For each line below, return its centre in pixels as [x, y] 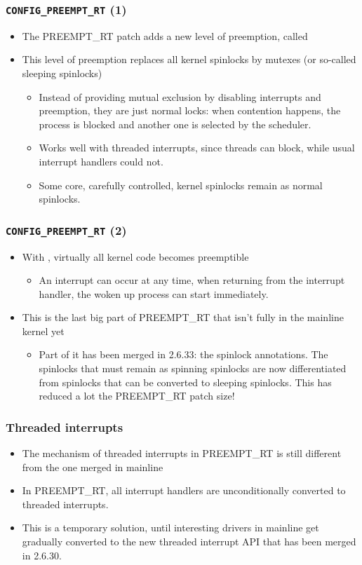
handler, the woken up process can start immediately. [154, 293]
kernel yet [43, 331]
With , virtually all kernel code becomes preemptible [135, 256]
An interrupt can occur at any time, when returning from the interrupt [192, 280]
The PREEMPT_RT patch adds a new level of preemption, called [165, 35]
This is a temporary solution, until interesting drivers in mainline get [170, 527]
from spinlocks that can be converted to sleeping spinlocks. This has [185, 382]
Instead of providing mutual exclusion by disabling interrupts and [180, 96]
